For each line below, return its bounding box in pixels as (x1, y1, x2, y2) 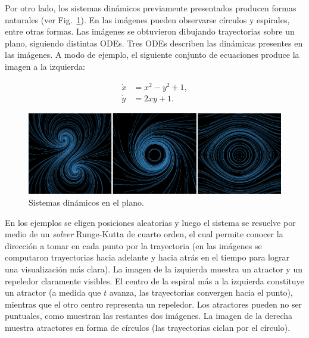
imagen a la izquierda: (5, 60, 85, 72)
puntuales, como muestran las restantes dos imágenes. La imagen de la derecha (5, 309, 292, 322)
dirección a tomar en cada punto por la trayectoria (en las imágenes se (5, 239, 262, 252)
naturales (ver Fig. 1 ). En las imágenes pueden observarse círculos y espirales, (5, 13, 290, 26)
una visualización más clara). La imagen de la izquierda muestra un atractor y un (5, 263, 302, 275)
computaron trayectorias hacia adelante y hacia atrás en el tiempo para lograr (5, 251, 289, 263)
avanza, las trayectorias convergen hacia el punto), (109, 286, 293, 299)
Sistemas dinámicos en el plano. (29, 196, 144, 209)
